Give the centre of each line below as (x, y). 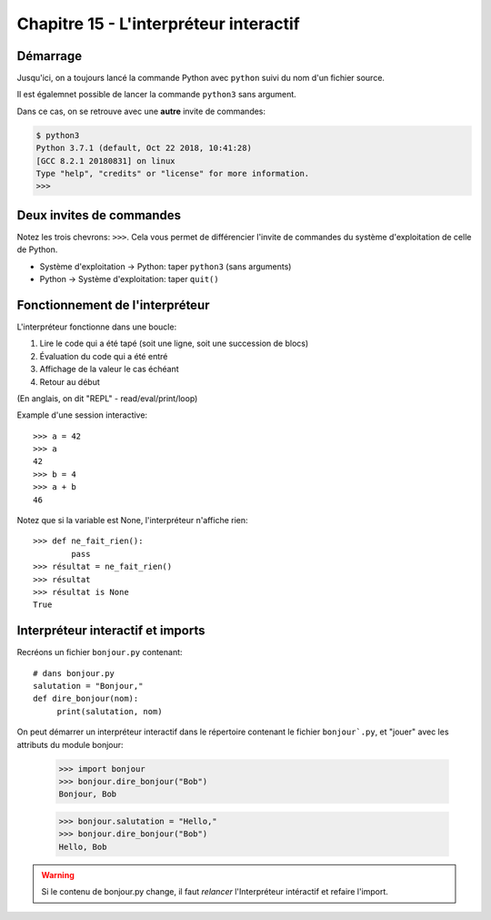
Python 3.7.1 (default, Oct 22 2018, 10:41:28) (144, 148)
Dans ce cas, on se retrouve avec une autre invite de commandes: (141, 111)
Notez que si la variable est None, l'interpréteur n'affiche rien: (133, 521)
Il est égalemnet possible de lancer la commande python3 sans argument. (157, 95)
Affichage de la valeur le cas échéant (109, 369)
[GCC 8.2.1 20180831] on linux (106, 161)
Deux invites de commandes (99, 215)
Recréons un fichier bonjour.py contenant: (100, 652)
